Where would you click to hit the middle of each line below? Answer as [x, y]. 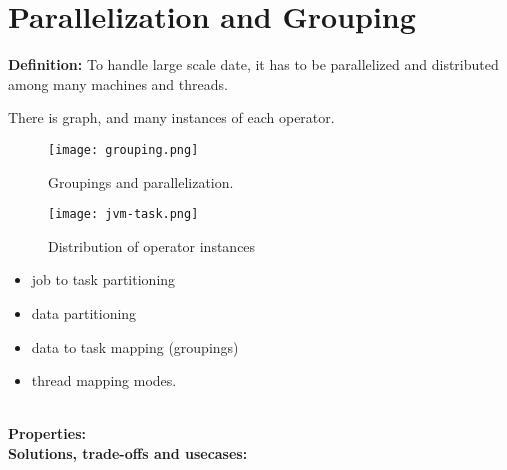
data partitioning [84, 313]
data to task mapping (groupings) [135, 346]
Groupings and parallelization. [141, 181]
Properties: [47, 433]
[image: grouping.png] [123, 149]
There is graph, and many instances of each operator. [171, 117]
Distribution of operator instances [152, 245]
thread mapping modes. [104, 380]
